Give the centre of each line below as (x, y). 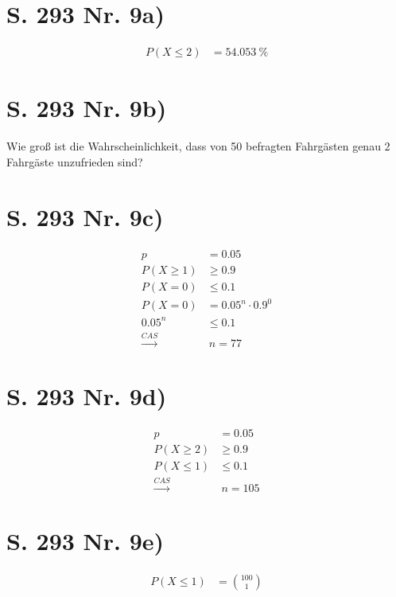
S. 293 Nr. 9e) (85, 540)
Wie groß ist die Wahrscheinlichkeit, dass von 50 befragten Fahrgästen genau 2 (198, 146)
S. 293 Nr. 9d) (87, 395)
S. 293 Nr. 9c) (85, 216)
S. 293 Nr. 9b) (87, 108)
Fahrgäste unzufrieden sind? (75, 161)
